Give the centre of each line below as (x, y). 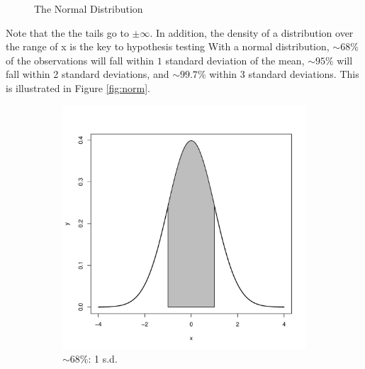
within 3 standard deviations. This (284, 74)
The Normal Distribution (89, 8)
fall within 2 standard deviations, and (88, 74)
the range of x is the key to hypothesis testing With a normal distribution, (168, 46)
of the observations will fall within (80, 60)
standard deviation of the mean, (235, 60)
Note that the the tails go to (67, 32)
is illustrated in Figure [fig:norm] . (78, 87)
